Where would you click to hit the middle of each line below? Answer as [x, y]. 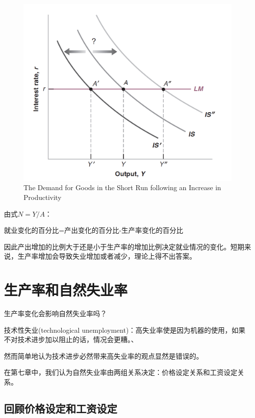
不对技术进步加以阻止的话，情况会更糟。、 [71, 339]
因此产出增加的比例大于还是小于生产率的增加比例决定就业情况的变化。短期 [124, 246]
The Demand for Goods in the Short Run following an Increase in [122, 187]
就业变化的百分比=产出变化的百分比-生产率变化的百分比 [94, 230]
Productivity [43, 197]
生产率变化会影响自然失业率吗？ [55, 313]
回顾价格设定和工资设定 [61, 408]
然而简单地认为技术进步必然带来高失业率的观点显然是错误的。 [103, 356]
